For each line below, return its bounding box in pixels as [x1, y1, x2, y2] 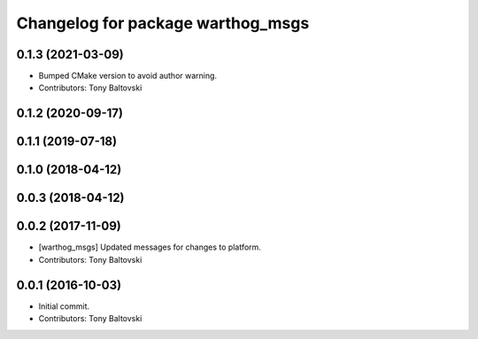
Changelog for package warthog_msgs [16, 13, 310, 33]
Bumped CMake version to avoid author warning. [38, 71, 217, 81]
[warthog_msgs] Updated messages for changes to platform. [38, 242, 261, 252]
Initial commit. [38, 301, 90, 312]
